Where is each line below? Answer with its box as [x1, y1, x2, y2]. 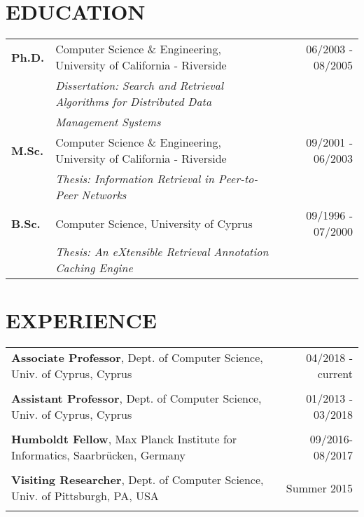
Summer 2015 [286, 479, 353, 496]
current [317, 365, 353, 382]
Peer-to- [218, 170, 258, 187]
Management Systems [55, 114, 161, 130]
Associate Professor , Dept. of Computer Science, [11, 349, 263, 366]
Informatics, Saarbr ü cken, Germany [11, 447, 185, 464]
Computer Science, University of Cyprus [55, 215, 253, 231]
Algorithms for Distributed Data [55, 93, 212, 110]
